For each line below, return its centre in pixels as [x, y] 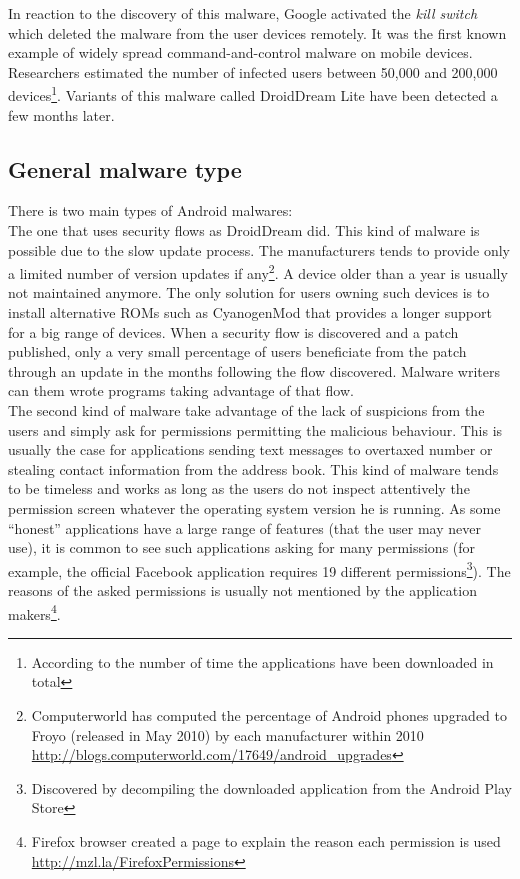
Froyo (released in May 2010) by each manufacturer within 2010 [227, 734]
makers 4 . [34, 612]
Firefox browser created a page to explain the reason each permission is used [266, 841]
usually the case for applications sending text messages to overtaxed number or [250, 449]
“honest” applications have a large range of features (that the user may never [244, 527]
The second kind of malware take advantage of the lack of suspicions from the [246, 410]
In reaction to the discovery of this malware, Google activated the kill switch [243, 13]
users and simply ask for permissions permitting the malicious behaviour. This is [255, 429]
